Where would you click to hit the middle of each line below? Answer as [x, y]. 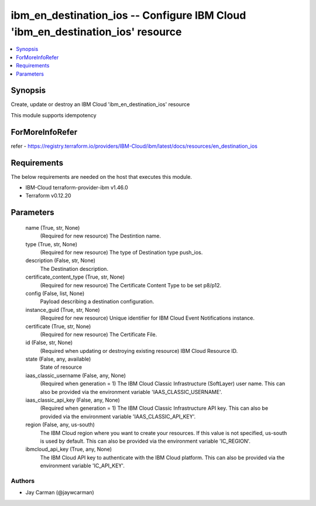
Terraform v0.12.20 [48, 196]
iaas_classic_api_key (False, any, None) [73, 400]
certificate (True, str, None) [58, 326]
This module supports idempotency [54, 115]
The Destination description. [74, 269]
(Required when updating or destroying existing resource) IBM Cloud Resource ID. [139, 351]
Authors [23, 481]
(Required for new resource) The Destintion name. [100, 236]
